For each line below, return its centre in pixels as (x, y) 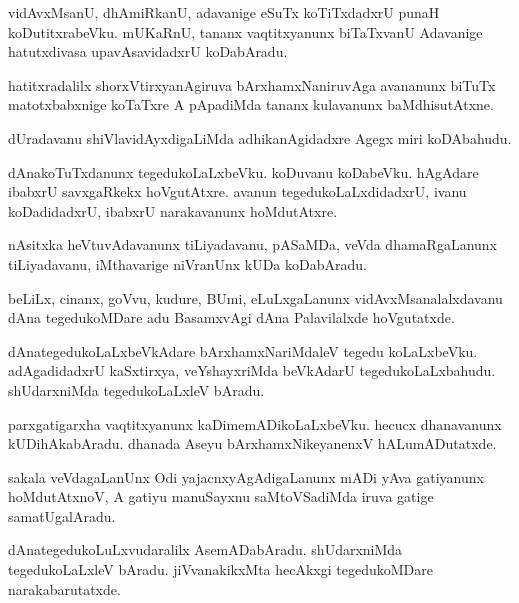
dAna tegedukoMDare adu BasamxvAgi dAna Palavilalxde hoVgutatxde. (231, 317)
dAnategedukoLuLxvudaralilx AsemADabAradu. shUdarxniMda (205, 549)
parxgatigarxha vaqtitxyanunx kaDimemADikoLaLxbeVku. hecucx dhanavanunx (255, 423)
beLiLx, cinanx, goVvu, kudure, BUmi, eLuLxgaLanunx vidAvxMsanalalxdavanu (255, 297)
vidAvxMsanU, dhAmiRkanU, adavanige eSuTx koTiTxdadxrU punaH (224, 12)
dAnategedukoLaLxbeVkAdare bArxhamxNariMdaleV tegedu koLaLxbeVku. (243, 350)
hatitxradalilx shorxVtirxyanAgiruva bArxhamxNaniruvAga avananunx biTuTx (252, 84)
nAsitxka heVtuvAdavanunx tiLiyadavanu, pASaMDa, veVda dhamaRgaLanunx (253, 244)
